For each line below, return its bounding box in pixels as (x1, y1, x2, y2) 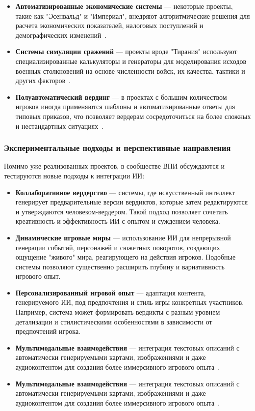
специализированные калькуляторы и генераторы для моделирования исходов (15, 56, 247, 66)
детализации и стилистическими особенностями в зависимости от (15, 316, 212, 326)
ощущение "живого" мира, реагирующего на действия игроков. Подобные (15, 252, 236, 262)
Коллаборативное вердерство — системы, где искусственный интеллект (15, 187, 235, 197)
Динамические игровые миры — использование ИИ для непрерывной (15, 232, 231, 242)
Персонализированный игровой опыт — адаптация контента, (15, 287, 206, 297)
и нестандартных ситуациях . (15, 120, 104, 131)
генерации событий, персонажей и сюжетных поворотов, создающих (15, 242, 220, 252)
